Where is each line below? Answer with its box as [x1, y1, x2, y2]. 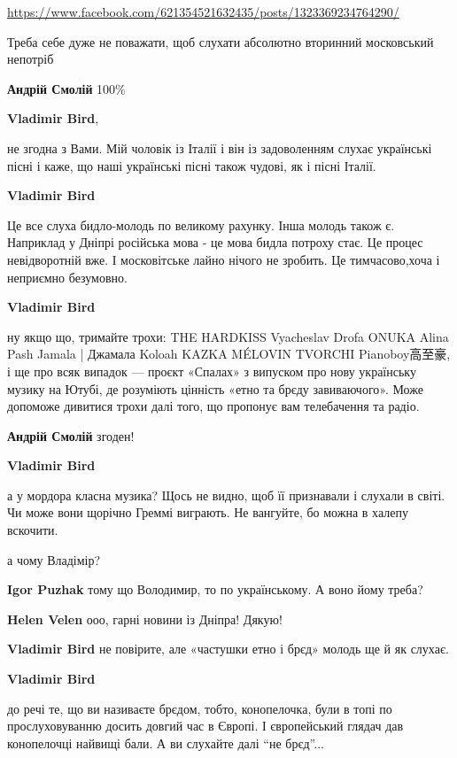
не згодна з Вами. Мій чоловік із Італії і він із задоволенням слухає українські [7, 138, 432, 157]
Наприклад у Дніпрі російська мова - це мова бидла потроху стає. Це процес [7, 233, 423, 251]
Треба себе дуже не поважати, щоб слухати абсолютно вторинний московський [7, 32, 434, 50]
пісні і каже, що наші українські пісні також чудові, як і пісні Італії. [7, 156, 376, 174]
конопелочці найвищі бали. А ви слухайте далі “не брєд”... [7, 733, 324, 752]
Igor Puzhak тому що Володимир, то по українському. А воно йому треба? [7, 580, 423, 599]
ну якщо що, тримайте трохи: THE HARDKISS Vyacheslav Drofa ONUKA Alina [7, 327, 449, 345]
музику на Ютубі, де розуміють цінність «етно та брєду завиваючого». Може [7, 379, 423, 398]
